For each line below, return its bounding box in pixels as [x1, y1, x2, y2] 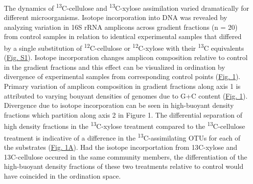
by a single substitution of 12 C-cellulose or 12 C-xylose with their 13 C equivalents [4, 41, 244, 53]
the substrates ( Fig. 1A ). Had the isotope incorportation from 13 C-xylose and [4, 142, 237, 152]
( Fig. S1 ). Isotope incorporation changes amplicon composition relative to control [4, 52, 248, 62]
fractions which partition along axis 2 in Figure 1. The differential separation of [4, 109, 243, 120]
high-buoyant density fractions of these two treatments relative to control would [4, 161, 244, 171]
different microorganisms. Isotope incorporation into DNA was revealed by [4, 12, 228, 22]
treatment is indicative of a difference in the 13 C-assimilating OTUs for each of [4, 131, 241, 143]
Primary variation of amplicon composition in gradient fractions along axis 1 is [4, 81, 241, 91]
